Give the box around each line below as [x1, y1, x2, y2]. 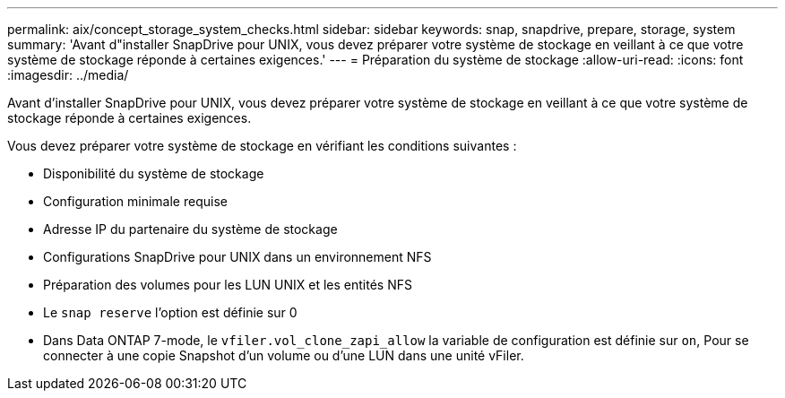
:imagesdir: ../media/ [7, 67, 129, 82]
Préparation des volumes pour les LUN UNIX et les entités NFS [43, 277, 412, 292]
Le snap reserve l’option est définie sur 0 [43, 305, 298, 320]
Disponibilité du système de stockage [43, 166, 264, 181]
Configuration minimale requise [43, 194, 228, 209]
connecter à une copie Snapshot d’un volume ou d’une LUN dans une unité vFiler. [43, 348, 524, 363]
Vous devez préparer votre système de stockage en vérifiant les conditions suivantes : [7, 138, 517, 153]
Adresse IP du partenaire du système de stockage [43, 221, 338, 237]
